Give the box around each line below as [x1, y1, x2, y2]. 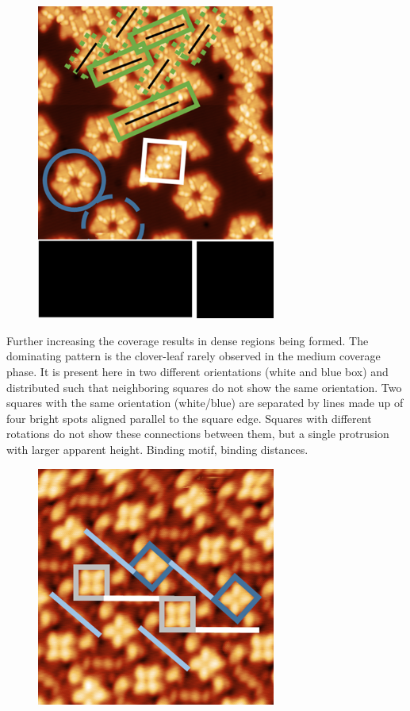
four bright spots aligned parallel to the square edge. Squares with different [6, 409, 372, 426]
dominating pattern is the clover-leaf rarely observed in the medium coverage [6, 348, 381, 364]
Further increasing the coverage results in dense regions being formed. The [6, 332, 369, 348]
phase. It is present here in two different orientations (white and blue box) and [6, 363, 389, 380]
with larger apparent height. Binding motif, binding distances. [6, 441, 308, 458]
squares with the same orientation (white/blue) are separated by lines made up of [6, 394, 404, 411]
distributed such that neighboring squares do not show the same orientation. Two [6, 379, 402, 395]
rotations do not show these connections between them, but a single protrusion [6, 425, 389, 442]
